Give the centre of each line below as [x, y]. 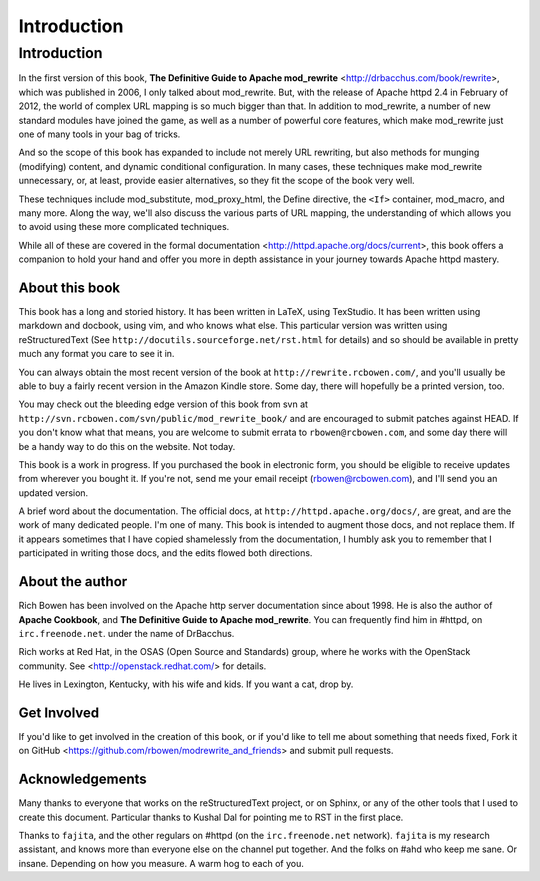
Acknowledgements [82, 779]
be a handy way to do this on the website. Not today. [127, 446]
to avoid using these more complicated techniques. [124, 227]
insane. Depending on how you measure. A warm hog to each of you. [161, 863]
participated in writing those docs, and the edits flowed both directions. [165, 553]
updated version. [53, 492]
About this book [69, 287]
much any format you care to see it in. [96, 354]
